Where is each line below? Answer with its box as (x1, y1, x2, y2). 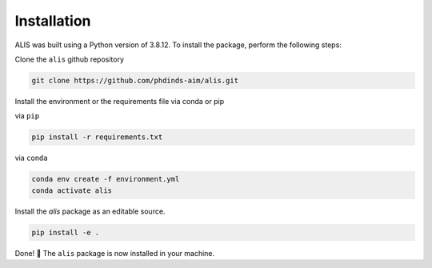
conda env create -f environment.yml (31, 174, 180, 184)
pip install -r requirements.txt (31, 133, 163, 142)
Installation (14, 12, 91, 30)
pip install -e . (31, 228, 100, 237)
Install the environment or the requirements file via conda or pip (14, 96, 224, 106)
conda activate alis (31, 186, 112, 195)
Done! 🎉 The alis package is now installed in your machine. (14, 248, 215, 258)
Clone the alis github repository (14, 54, 124, 64)
